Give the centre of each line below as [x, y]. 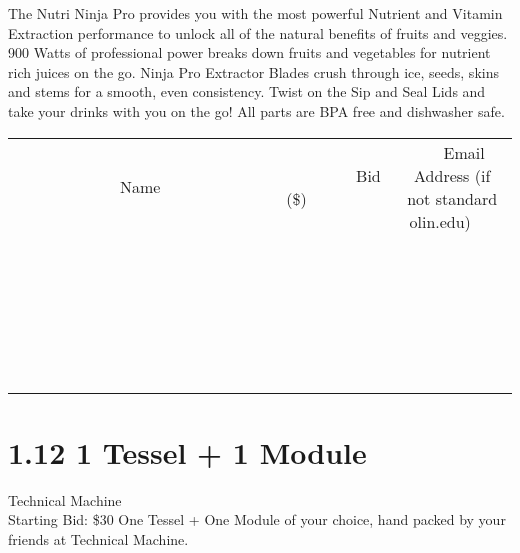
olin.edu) [440, 221]
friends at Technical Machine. [98, 538]
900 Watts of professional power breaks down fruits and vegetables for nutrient [249, 52]
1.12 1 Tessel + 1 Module [187, 451]
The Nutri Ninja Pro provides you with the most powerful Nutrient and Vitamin [255, 13]
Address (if [452, 175]
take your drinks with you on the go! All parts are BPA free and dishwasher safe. [256, 110]
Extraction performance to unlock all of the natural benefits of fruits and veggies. [258, 32]
